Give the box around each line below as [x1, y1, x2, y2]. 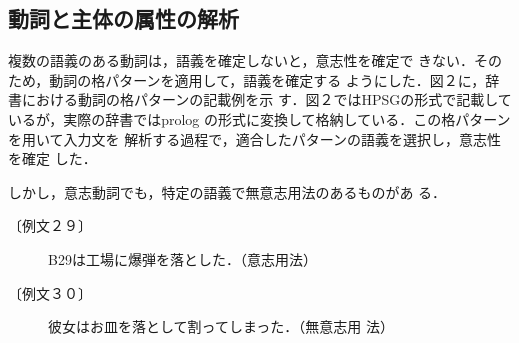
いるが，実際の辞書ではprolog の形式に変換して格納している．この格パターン [8, 108, 511, 129]
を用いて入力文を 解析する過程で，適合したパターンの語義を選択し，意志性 [8, 128, 501, 149]
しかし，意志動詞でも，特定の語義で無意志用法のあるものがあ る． [8, 181, 447, 202]
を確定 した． [8, 148, 97, 169]
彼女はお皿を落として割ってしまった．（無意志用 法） [48, 316, 394, 337]
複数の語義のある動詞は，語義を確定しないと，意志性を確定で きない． [8, 50, 475, 71]
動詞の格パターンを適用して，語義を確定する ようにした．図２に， [49, 69, 486, 90]
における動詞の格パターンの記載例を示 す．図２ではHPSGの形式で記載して [21, 89, 512, 110]
